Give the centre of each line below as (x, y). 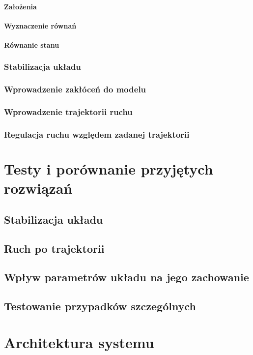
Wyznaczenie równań (40, 25)
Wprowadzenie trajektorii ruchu (68, 112)
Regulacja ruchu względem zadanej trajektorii (97, 134)
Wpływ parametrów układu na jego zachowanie (126, 277)
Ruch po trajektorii (54, 248)
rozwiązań (38, 188)
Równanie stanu (32, 44)
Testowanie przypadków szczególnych (100, 306)
